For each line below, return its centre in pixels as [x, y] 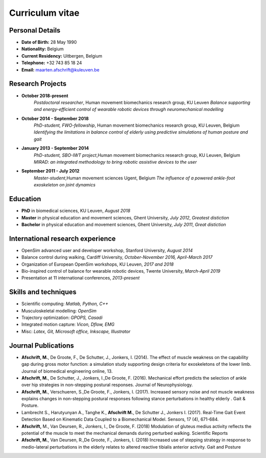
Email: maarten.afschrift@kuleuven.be [60, 70]
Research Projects [38, 84]
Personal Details [35, 30]
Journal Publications [42, 345]
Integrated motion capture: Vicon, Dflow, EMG [68, 324]
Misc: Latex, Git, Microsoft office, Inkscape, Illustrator [76, 331]
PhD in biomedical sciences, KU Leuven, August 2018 [76, 211]
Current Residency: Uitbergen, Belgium [62, 56]
